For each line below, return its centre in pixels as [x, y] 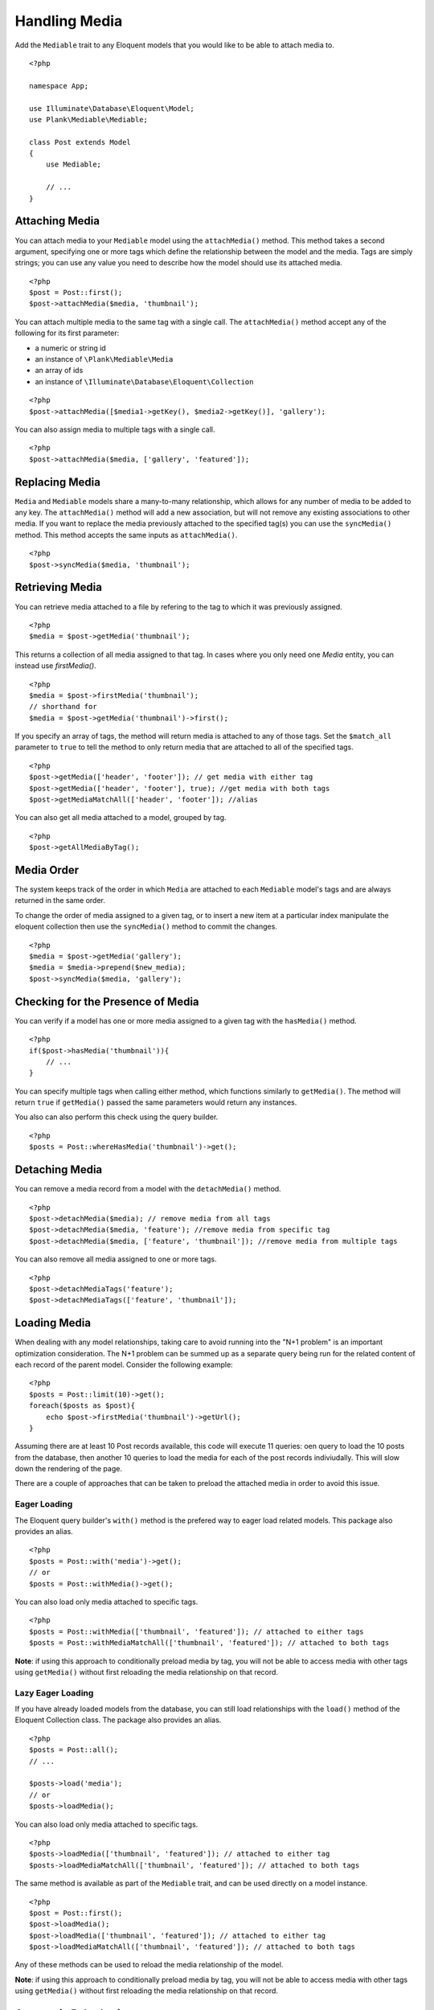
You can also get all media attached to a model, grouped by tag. [121, 818]
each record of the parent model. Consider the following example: [124, 1364]
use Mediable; [74, 164]
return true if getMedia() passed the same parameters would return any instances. [156, 1102]
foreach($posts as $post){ [82, 1406]
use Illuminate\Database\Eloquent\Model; [112, 108]
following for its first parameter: [67, 333]
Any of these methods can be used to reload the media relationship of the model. [149, 1965]
